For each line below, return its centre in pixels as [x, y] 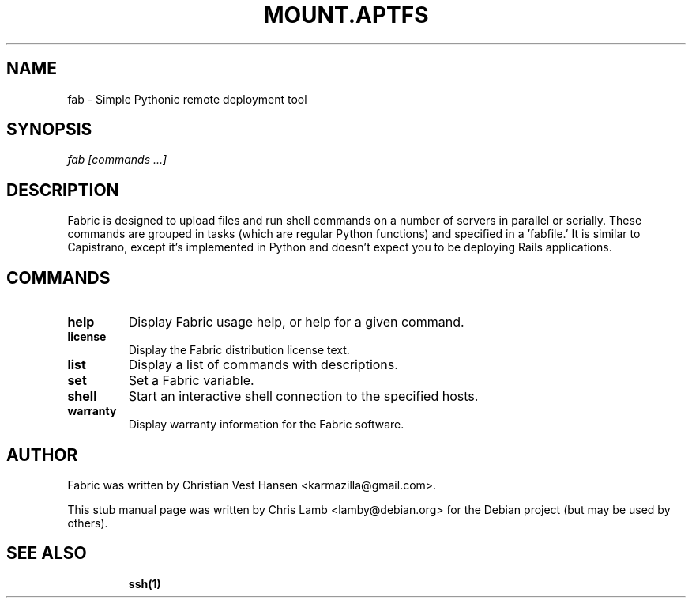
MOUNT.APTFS [346, 15]
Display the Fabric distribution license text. [239, 350]
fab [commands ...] [117, 160]
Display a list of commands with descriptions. [263, 365]
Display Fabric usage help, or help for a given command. [296, 322]
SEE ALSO [47, 553]
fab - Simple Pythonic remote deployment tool [187, 99]
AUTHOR [42, 455]
